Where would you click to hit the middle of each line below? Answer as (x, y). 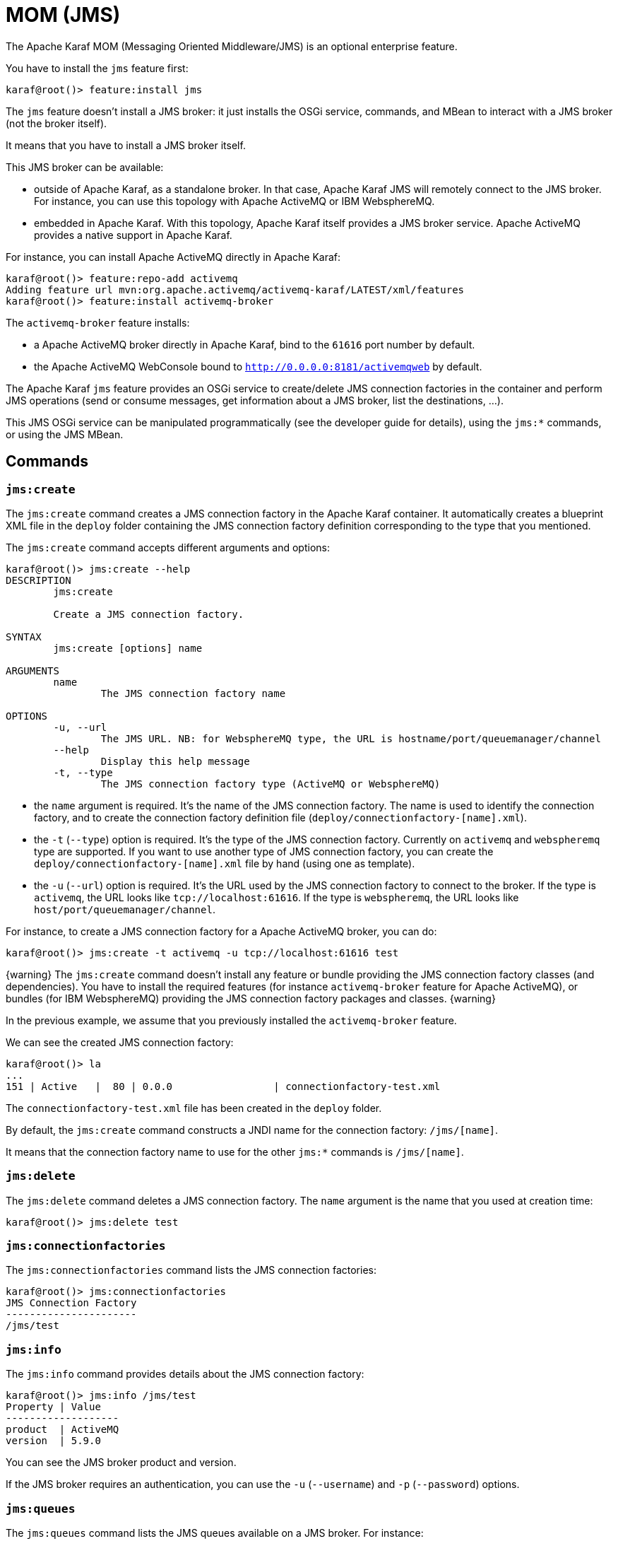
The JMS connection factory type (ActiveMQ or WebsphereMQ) (271, 784)
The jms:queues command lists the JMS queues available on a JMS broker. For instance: (215, 1533)
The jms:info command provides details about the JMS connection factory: (185, 1374)
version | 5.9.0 (53, 1441)
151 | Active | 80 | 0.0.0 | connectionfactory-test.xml (223, 1086)
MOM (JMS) (63, 15)
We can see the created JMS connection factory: (120, 1042)
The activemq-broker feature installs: (98, 322)
